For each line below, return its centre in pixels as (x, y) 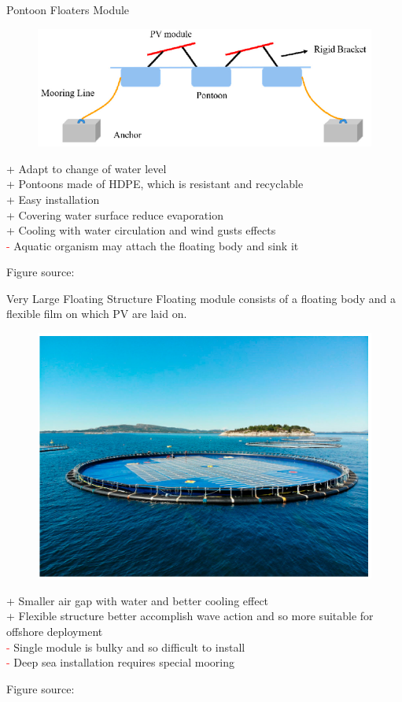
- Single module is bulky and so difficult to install (126, 647)
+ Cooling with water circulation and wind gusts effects (141, 230)
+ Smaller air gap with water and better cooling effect (138, 600)
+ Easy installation (53, 199)
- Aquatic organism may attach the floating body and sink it (153, 245)
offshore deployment (55, 631)
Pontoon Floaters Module (68, 9)
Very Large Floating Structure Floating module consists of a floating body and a (201, 298)
